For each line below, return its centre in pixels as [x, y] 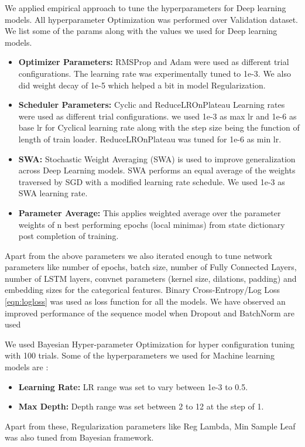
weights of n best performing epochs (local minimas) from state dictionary [152, 224]
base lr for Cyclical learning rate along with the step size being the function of [159, 127]
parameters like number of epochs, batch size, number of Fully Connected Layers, [151, 267]
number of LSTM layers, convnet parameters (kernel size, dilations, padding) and [151, 278]
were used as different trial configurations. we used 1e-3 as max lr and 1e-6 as [157, 116]
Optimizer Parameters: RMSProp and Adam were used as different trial [154, 62]
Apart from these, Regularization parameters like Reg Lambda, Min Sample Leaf [150, 426]
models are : [27, 367]
